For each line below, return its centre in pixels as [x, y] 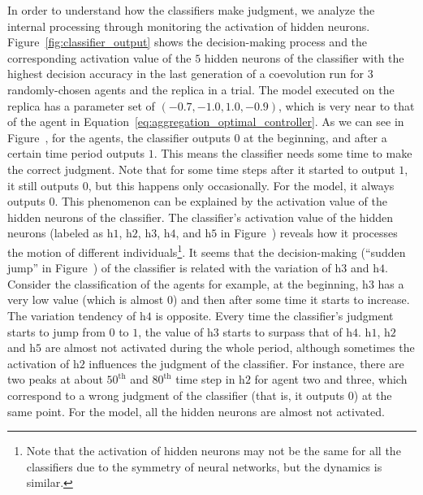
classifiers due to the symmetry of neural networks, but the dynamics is [204, 466]
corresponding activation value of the [99, 57]
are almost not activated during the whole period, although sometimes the [230, 347]
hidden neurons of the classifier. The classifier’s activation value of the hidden [201, 217]
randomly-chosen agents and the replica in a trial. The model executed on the [201, 89]
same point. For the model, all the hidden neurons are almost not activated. [196, 411]
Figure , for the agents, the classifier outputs [119, 137]
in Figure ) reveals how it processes [309, 233]
